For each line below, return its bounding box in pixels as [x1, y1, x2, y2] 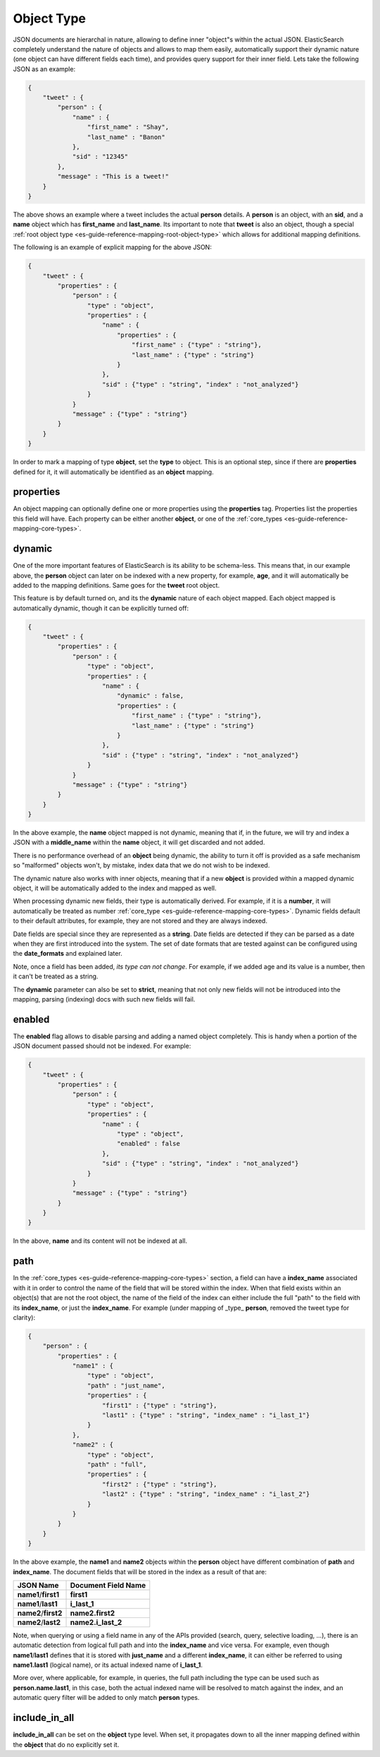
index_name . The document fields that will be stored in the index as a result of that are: [13, 1567, 267, 1576]
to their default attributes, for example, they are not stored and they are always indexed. [13, 917, 267, 925]
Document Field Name [70, 1580, 146, 1590]
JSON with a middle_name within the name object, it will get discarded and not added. [13, 838, 265, 846]
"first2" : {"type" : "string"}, [102, 1480, 217, 1488]
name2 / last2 [17, 1617, 61, 1627]
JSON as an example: [13, 64, 76, 73]
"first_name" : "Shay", [87, 123, 169, 131]
